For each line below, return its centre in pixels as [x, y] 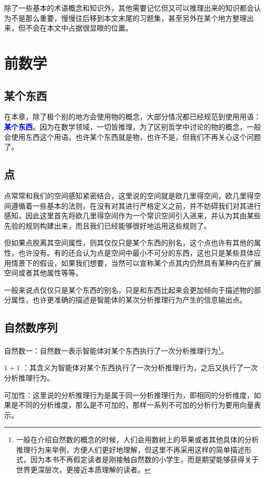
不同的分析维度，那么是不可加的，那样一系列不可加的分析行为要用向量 [136, 405]
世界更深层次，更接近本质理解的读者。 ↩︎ [83, 470]
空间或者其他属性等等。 [43, 273]
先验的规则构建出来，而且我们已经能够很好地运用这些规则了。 [108, 225]
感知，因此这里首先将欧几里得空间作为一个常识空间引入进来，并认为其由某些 [132, 216]
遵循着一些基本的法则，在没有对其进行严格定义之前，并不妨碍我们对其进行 [136, 205]
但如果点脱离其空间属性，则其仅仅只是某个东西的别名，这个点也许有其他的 [129, 243]
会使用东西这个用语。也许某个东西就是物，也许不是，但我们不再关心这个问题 [132, 136]
